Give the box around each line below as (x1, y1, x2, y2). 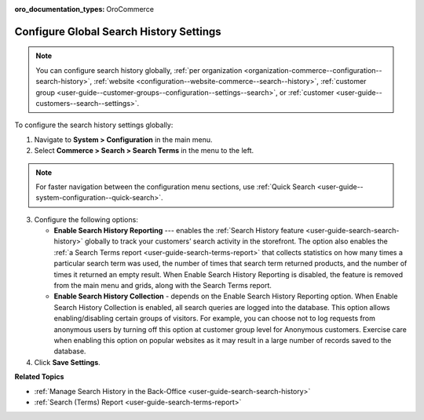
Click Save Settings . (34, 357, 101, 367)
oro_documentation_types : (14, 5, 105, 13)
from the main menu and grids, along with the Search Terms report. (53, 281, 272, 290)
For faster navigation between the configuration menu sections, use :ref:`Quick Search (35, 181, 316, 192)
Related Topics (14, 372, 64, 382)
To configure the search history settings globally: (14, 120, 174, 130)
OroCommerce (106, 5, 155, 13)
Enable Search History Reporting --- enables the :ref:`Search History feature (53, 226, 305, 236)
